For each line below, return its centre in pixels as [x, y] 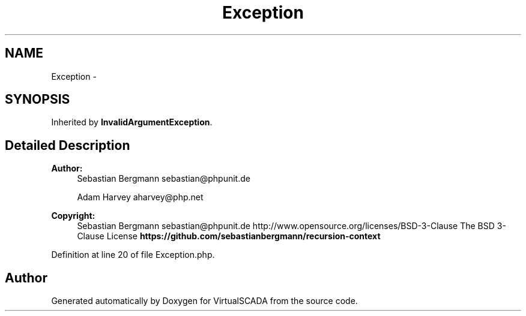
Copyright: [73, 216]
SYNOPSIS [38, 100]
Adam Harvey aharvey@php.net [140, 197]
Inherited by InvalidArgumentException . [132, 122]
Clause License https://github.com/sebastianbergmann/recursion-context [229, 236]
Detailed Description [68, 145]
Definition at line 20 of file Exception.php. [133, 255]
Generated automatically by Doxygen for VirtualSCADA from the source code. [204, 301]
